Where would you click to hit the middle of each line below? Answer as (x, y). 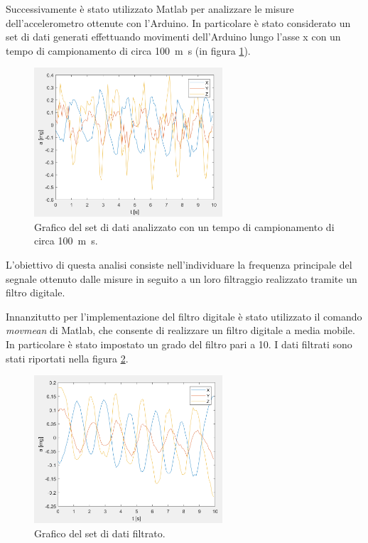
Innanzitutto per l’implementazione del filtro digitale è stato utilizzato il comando (184, 316)
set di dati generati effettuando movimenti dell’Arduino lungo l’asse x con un (173, 37)
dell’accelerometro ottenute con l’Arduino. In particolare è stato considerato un (178, 22)
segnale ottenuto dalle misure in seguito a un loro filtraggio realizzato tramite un (182, 278)
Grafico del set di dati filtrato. (100, 533)
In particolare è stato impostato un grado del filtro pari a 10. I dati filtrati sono (179, 344)
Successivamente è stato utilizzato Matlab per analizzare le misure (150, 9)
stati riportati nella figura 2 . (67, 358)
